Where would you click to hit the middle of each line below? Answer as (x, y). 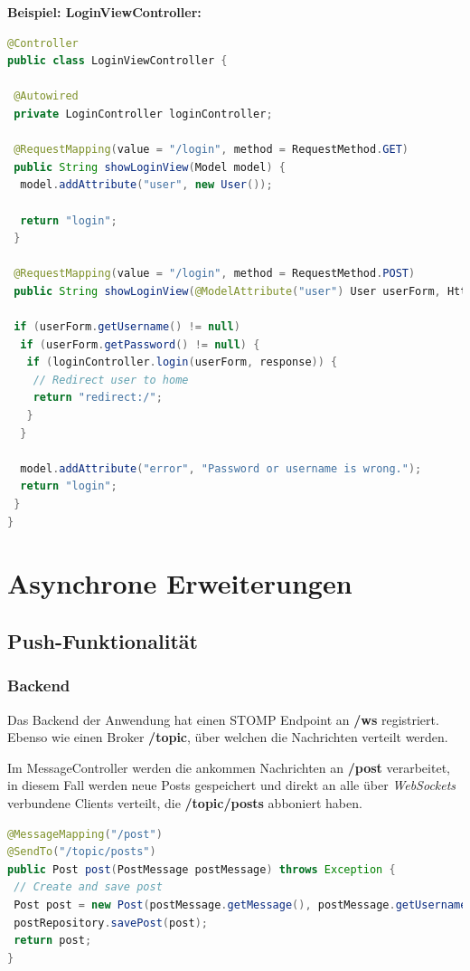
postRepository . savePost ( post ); (111, 923)
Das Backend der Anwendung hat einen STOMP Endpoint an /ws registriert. (223, 719)
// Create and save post (88, 887)
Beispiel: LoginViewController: (104, 12)
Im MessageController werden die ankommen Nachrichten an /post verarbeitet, (229, 767)
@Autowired (46, 96)
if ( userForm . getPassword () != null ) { (140, 344)
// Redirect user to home (111, 380)
